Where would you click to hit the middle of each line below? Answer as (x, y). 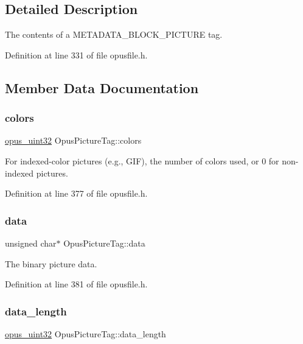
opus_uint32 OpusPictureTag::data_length (85, 333)
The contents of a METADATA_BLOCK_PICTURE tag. (114, 34)
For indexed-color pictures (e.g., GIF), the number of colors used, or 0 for (142, 160)
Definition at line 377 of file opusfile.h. (76, 193)
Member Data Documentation (102, 87)
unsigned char (31, 243)
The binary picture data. (51, 263)
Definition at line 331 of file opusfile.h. (76, 54)
